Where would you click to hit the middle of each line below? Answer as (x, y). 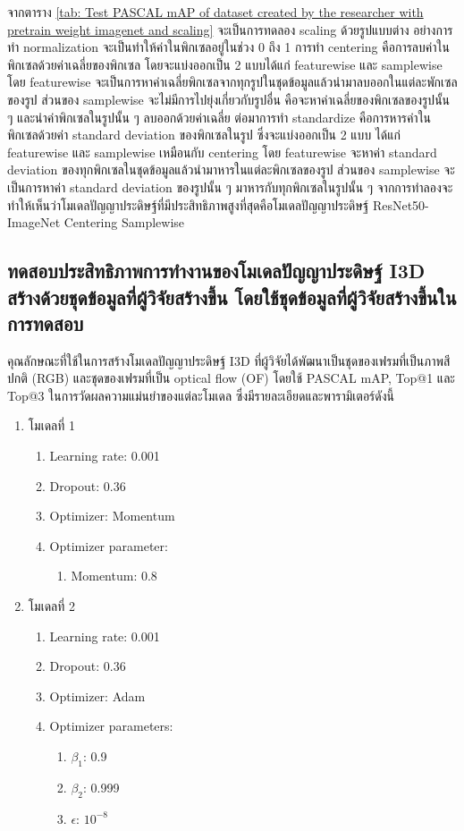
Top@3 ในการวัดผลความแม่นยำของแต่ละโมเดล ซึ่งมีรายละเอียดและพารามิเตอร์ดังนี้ (201, 395)
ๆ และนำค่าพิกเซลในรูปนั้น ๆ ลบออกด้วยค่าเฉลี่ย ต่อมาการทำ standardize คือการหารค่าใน (219, 117)
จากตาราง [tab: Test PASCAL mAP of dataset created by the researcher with (215, 12)
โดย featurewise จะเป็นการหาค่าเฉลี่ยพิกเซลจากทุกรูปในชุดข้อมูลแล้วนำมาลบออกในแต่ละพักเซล (232, 82)
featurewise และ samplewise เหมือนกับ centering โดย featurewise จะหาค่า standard (222, 152)
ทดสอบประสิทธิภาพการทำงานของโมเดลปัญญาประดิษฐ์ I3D (216, 271)
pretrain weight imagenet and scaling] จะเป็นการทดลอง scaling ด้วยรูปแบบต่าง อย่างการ (230, 29)
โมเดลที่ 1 (51, 425)
